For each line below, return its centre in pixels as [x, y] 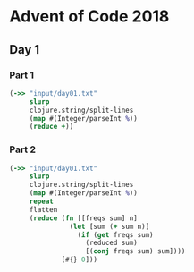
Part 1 [21, 75]
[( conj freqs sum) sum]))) [135, 251]
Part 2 [23, 149]
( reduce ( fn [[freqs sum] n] [84, 218]
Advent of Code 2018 [89, 17]
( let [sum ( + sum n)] [110, 226]
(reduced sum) [112, 243]
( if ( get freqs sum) [115, 234]
